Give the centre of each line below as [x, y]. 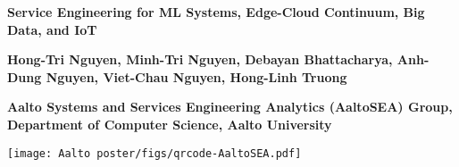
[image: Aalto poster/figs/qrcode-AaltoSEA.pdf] [154, 153]
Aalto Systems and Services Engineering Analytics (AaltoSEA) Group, [230, 107]
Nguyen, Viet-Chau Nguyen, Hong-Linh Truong [196, 76]
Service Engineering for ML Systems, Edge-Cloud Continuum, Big [216, 12]
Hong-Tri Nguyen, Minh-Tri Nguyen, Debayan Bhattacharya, [200, 59]
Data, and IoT [52, 29]
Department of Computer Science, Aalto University [170, 124]
